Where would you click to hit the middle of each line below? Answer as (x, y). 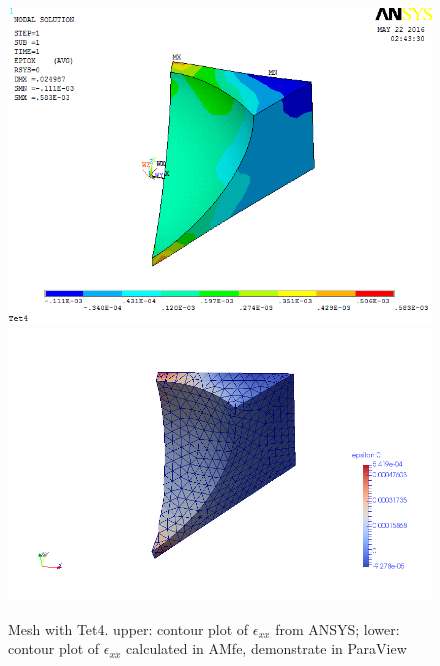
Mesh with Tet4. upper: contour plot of (128, 628)
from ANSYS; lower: (337, 628)
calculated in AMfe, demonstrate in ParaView (266, 648)
